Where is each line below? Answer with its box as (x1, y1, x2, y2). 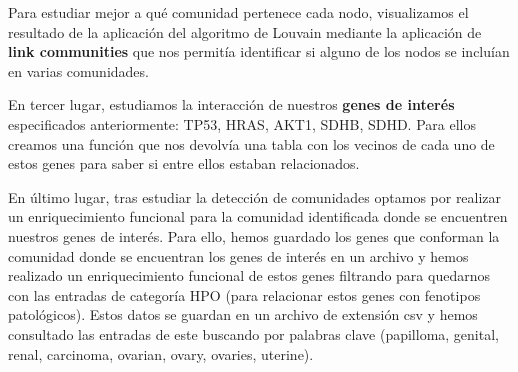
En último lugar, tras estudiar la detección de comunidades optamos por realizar (8, 186, 502, 207)
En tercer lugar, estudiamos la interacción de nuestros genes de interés (8, 94, 455, 115)
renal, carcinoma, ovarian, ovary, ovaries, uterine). (8, 343, 314, 364)
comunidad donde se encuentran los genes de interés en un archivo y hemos (8, 245, 469, 266)
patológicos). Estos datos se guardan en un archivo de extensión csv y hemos (8, 304, 478, 325)
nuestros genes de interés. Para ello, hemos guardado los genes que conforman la (8, 225, 500, 246)
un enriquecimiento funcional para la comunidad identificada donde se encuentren (8, 206, 508, 227)
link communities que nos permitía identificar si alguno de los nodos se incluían (8, 41, 510, 62)
